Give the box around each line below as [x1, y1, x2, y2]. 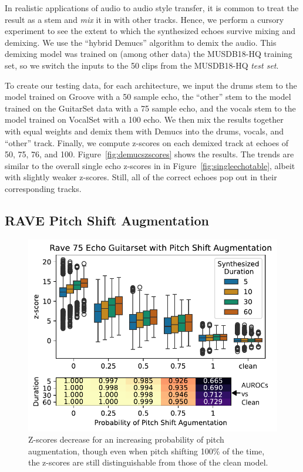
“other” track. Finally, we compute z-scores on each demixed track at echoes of [5, 136, 289, 149]
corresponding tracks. [5, 182, 82, 194]
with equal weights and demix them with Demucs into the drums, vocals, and [5, 124, 284, 137]
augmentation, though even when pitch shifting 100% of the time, [28, 444, 265, 457]
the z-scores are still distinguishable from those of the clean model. [28, 456, 268, 468]
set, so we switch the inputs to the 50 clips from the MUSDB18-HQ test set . [5, 59, 279, 71]
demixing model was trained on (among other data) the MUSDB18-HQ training [5, 48, 292, 60]
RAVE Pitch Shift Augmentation [5, 211, 210, 229]
